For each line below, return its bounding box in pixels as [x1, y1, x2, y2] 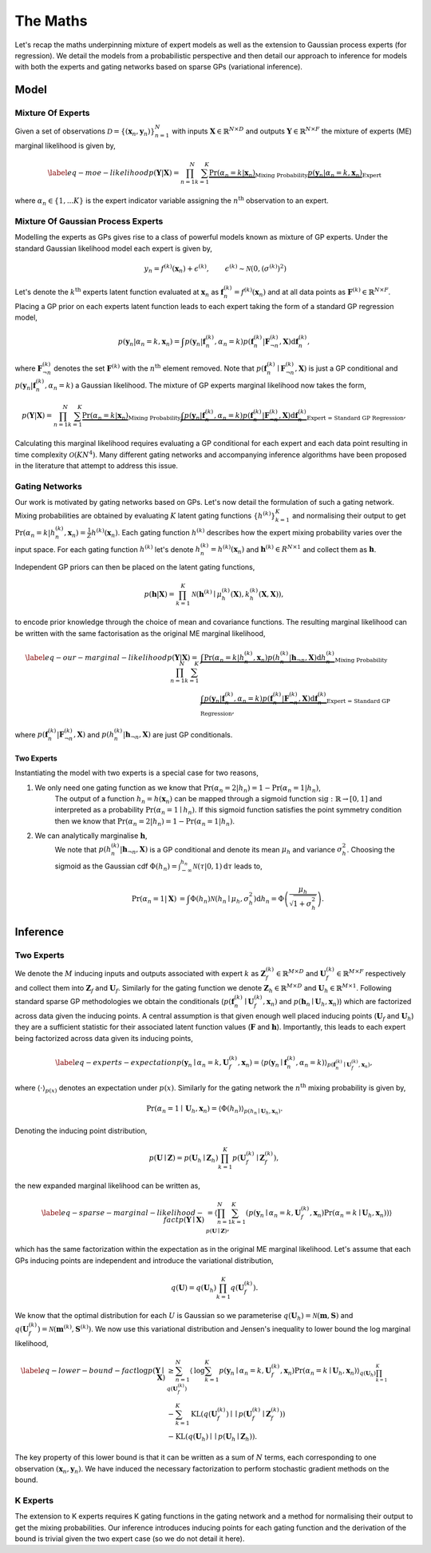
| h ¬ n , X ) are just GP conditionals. [122, 729, 233, 741]
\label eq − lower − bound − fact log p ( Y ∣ [20, 1366, 164, 1375]
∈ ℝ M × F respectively [336, 967, 406, 979]
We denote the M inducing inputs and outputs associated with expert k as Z [14, 969, 267, 979]
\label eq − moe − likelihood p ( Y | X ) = [47, 169, 180, 177]
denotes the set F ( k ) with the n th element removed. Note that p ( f [53, 363, 267, 373]
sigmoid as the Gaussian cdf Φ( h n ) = [54, 861, 178, 872]
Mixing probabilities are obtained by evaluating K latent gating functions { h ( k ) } [14, 510, 275, 521]
